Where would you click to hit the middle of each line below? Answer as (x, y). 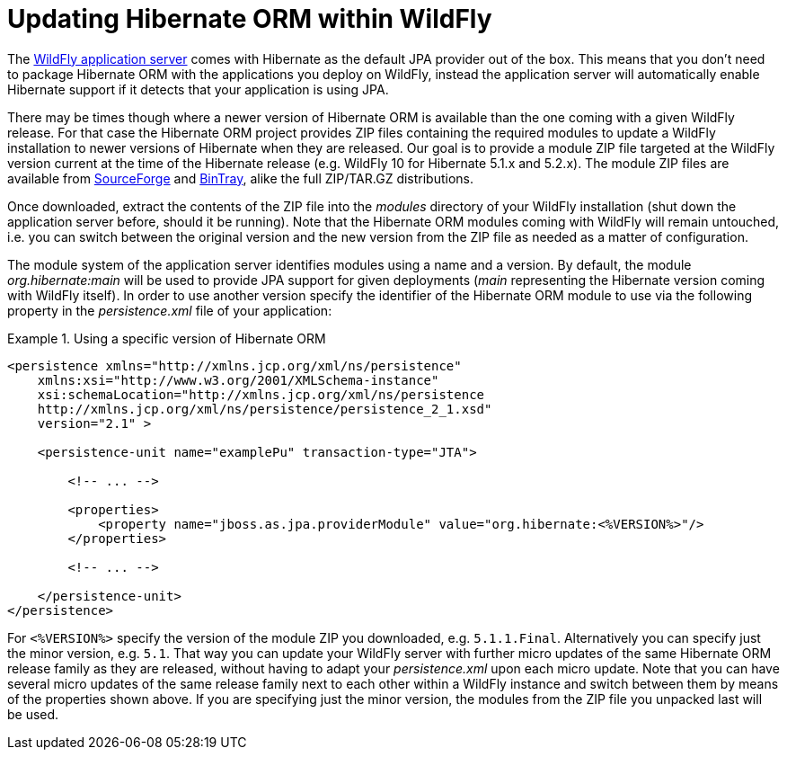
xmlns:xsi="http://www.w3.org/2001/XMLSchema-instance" (238, 380)
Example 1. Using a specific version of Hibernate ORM (167, 338)
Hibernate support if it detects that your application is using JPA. (198, 89)
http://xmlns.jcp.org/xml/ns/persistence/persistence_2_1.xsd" (265, 409)
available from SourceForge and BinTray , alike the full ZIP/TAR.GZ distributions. (241, 178)
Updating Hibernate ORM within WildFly (250, 19)
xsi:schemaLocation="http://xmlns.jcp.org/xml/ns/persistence (261, 394)
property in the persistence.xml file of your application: (170, 310)
